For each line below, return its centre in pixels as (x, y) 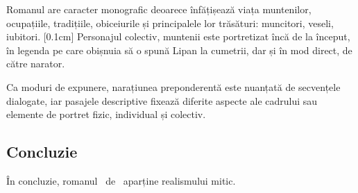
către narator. (36, 64)
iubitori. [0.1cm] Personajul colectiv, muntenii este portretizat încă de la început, (178, 36)
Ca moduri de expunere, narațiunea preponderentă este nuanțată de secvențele (173, 86)
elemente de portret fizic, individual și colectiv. (106, 114)
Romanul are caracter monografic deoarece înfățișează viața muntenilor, (159, 9)
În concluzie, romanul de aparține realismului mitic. (121, 180)
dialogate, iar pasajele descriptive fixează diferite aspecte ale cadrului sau (162, 100)
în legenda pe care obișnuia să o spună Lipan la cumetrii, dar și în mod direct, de (179, 50)
